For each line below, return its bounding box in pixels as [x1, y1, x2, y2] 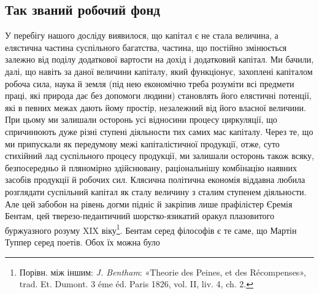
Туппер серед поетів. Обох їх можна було [5, 235, 160, 248]
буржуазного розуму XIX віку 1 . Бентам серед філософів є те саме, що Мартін [5, 222, 297, 236]
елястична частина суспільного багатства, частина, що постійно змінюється [5, 41, 287, 53]
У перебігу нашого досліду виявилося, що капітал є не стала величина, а [5, 29, 279, 42]
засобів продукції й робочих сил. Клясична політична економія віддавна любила [5, 173, 306, 186]
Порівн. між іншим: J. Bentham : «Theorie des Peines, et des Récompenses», [19, 265, 306, 278]
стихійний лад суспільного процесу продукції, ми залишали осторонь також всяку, [5, 149, 314, 162]
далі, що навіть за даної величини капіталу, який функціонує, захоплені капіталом [5, 64, 313, 77]
